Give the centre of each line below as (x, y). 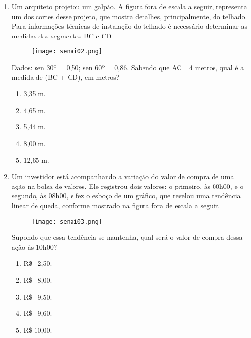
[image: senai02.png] (67, 52)
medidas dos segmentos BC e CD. (63, 35)
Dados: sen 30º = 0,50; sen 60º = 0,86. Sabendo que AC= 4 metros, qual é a (128, 67)
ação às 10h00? (34, 246)
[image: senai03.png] (67, 221)
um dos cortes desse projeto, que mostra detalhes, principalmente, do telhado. (129, 16)
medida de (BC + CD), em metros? (66, 77)
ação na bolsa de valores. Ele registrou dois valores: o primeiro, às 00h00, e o (127, 186)
